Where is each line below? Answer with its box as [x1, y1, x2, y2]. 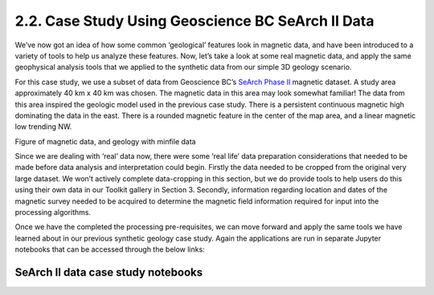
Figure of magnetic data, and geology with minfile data [14, 136, 196, 146]
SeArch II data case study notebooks [14, 265, 203, 279]
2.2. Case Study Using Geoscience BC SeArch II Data [14, 12, 375, 30]
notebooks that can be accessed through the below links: [14, 244, 205, 254]
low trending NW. [14, 122, 72, 131]
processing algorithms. [14, 208, 92, 217]
